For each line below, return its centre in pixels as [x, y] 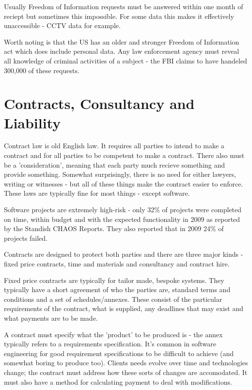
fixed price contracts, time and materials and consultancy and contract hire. [117, 264]
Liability [32, 122]
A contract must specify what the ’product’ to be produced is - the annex [113, 334]
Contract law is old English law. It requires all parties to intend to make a [114, 146]
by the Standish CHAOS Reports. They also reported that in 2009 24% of [114, 228]
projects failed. [26, 238]
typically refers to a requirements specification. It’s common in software [110, 344]
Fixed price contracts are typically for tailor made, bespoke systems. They [114, 280]
